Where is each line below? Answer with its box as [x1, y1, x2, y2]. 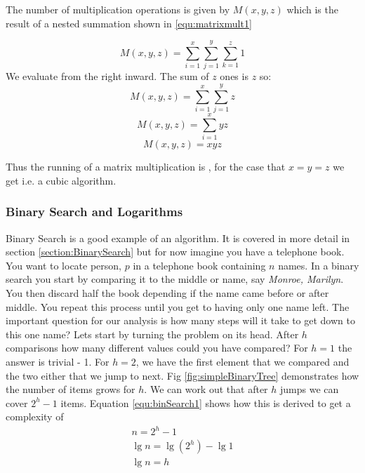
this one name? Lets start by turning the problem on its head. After [6, 326, 299, 341]
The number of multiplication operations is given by [6, 2, 230, 16]
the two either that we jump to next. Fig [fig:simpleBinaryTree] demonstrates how [6, 368, 359, 382]
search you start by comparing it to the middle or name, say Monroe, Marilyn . [6, 272, 344, 286]
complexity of [6, 409, 64, 424]
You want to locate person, [6, 258, 122, 272]
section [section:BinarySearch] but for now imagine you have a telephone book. [6, 244, 345, 259]
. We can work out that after [144, 382, 268, 397]
